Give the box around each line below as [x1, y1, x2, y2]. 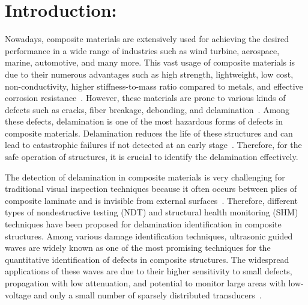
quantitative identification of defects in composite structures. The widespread [5, 253, 289, 265]
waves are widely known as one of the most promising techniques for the [5, 241, 271, 254]
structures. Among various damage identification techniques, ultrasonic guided [5, 229, 293, 242]
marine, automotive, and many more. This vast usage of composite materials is [5, 56, 295, 69]
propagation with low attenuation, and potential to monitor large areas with [5, 277, 286, 289]
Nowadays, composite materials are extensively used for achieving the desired [5, 32, 289, 45]
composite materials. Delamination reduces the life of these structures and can [5, 126, 293, 139]
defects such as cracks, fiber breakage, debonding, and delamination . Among [5, 103, 290, 116]
